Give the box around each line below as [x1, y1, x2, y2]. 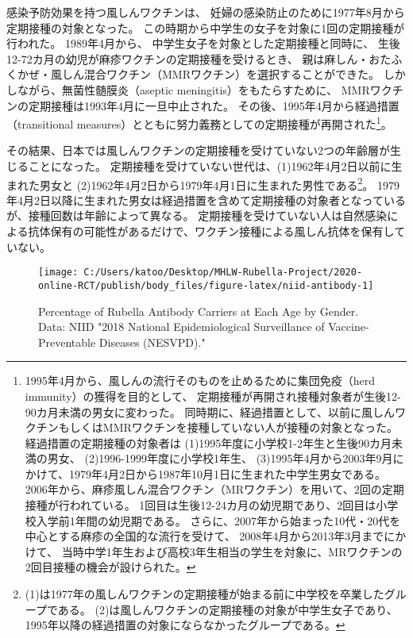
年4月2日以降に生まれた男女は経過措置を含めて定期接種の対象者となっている [6, 191, 406, 208]
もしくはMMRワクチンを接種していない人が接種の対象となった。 [58, 419, 398, 436]
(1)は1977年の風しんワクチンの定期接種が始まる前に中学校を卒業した [25, 586, 384, 602]
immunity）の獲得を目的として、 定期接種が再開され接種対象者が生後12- [25, 387, 401, 404]
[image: [38, 267, 79, 279]
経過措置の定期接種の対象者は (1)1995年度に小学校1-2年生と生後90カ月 [25, 434, 392, 451]
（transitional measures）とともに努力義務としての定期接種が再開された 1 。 [6, 113, 392, 132]
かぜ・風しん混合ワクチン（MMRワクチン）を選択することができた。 [17, 66, 380, 83]
